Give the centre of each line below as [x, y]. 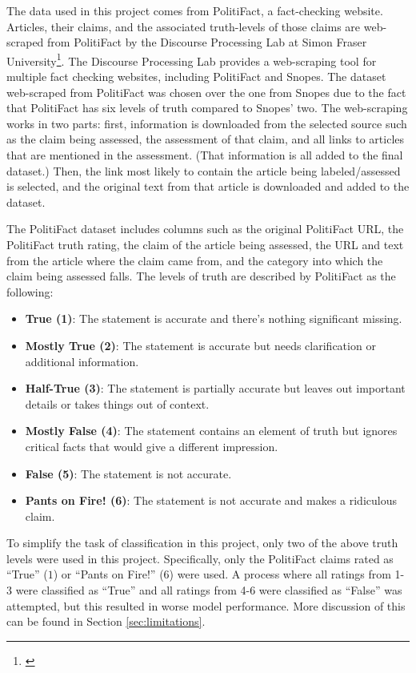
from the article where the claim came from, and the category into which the [195, 260]
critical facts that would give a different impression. [152, 446]
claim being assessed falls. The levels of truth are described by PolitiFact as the [201, 276]
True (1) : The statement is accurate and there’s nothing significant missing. [214, 318]
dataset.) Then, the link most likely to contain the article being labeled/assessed [204, 170]
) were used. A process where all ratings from [280, 574]
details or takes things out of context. [117, 403]
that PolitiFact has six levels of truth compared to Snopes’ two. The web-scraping [207, 108]
